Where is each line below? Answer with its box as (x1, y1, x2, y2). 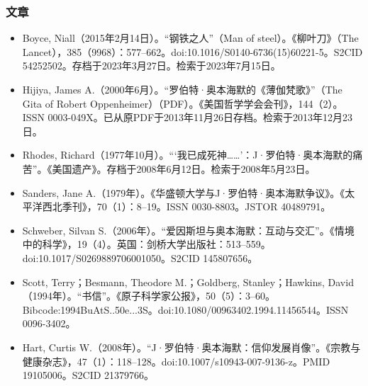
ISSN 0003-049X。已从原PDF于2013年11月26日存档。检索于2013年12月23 (22, 110, 353, 125)
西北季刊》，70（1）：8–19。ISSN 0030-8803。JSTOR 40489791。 (42, 199, 331, 214)
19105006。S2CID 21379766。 (22, 368, 155, 382)
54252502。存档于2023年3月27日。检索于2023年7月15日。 (22, 58, 281, 73)
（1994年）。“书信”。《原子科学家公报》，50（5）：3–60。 (22, 288, 276, 303)
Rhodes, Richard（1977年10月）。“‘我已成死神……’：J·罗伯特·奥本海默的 (22, 147, 353, 162)
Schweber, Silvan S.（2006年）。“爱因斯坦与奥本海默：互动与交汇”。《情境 (22, 222, 355, 237)
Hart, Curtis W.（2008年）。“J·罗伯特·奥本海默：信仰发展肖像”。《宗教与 (22, 339, 361, 354)
